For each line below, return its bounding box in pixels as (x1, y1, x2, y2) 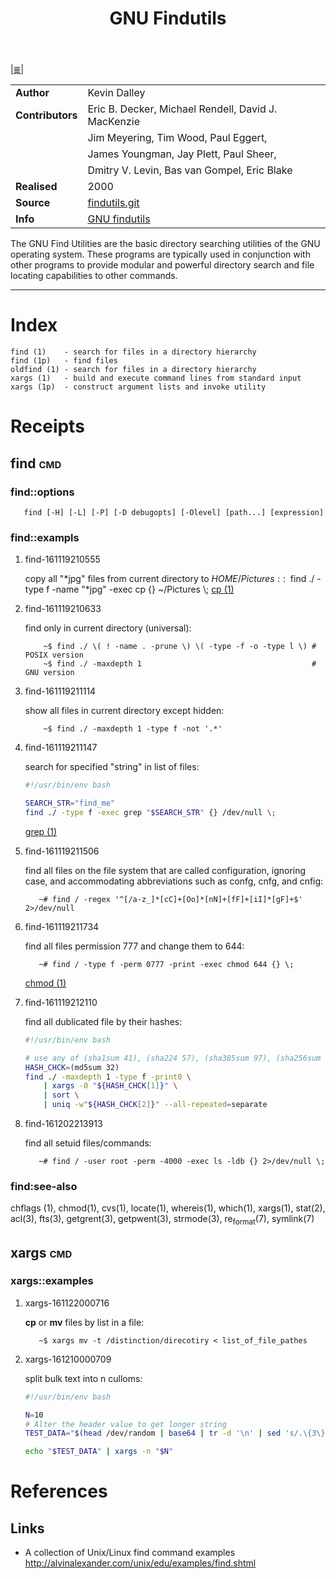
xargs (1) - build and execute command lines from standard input (10, 373, 302, 384)
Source (15, 196, 51, 210)
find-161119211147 (24, 742, 98, 754)
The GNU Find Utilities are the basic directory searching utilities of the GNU (10, 238, 321, 250)
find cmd (10, 455, 62, 472)
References (10, 1480, 108, 1503)
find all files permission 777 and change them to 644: (24, 940, 245, 952)
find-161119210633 (24, 603, 102, 615)
